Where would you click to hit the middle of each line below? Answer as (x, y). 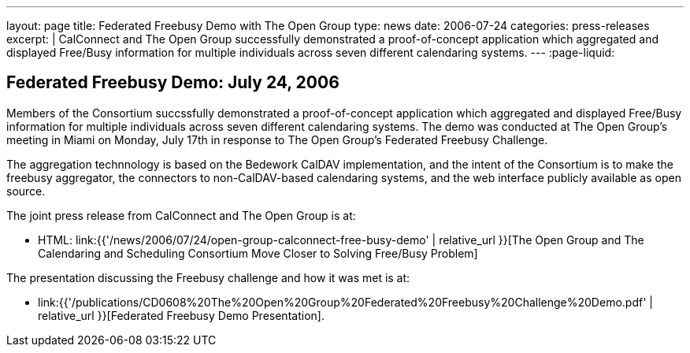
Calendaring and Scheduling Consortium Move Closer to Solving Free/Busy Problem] (258, 253)
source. (26, 191)
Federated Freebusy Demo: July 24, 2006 (173, 83)
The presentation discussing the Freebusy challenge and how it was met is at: (208, 277)
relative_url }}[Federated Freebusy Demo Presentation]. (181, 315)
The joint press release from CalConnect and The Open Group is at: (181, 215)
